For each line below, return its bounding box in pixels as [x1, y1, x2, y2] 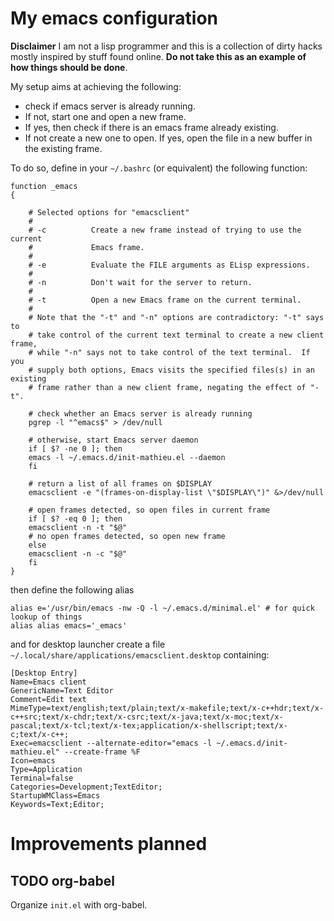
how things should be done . [10, 61, 128, 73]
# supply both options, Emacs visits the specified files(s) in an [28, 365, 315, 375]
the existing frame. [24, 142, 103, 154]
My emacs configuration [10, 7, 219, 30]
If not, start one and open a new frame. [24, 110, 187, 122]
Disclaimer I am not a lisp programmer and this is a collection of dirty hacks [10, 40, 323, 52]
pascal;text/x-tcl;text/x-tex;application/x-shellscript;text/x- [10, 720, 288, 731]
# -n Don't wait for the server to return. [28, 277, 253, 287]
